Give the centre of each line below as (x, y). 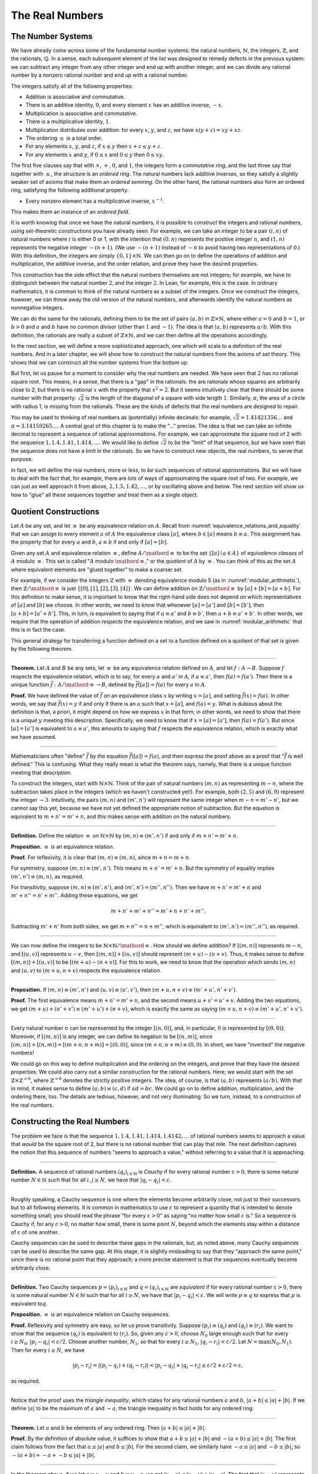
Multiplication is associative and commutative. (82, 113)
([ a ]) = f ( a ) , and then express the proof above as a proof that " (208, 756)
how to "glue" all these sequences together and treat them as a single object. (105, 495)
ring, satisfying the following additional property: (70, 190)
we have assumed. (34, 736)
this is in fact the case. (38, 630)
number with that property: (44, 398)
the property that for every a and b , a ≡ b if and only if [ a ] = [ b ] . (89, 542)
